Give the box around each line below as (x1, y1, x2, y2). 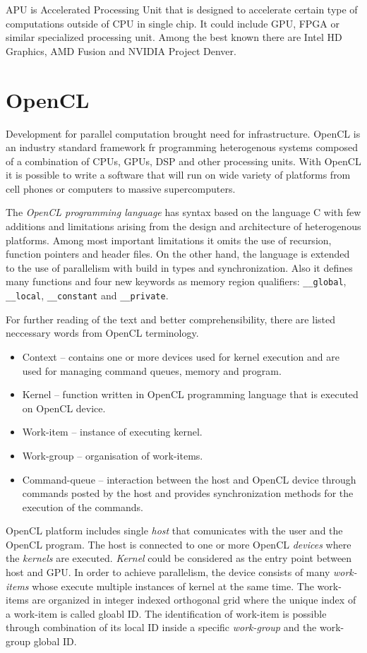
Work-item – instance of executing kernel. (22, 424, 203, 439)
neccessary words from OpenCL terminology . (6, 325, 199, 340)
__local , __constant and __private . (6, 288, 169, 303)
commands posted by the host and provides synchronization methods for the (22, 486, 354, 501)
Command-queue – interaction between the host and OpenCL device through (22, 472, 356, 486)
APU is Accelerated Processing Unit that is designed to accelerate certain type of (6, 2, 358, 16)
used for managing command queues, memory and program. (22, 363, 282, 378)
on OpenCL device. (22, 400, 106, 415)
